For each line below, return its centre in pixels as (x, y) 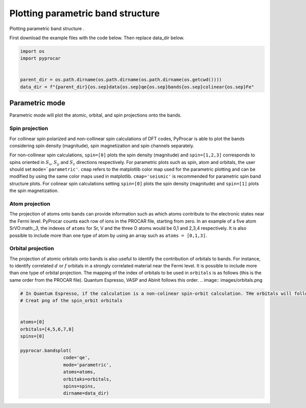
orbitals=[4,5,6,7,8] (47, 329)
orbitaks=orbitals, (87, 379)
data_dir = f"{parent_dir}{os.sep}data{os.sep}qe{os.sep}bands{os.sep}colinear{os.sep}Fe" (137, 87)
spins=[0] (32, 336)
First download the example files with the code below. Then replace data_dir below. (97, 38)
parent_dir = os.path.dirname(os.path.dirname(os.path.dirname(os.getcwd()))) (121, 80)
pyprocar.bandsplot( (46, 350)
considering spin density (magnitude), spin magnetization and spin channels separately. (102, 146)
